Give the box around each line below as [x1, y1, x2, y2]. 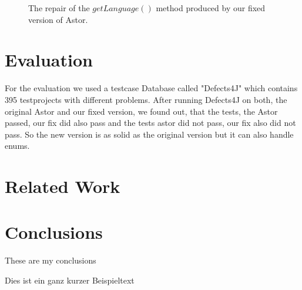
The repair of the [28, 2, 90, 14]
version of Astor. [28, 13, 88, 25]
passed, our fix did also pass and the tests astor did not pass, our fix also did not [5, 116, 296, 129]
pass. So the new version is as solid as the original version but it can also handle [5, 128, 294, 140]
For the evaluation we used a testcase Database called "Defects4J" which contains [5, 82, 298, 94]
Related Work [5, 174, 120, 198]
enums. [5, 139, 30, 152]
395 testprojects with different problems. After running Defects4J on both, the [5, 93, 287, 105]
